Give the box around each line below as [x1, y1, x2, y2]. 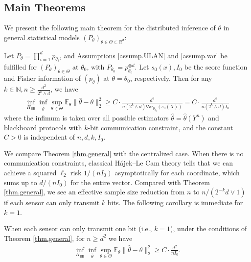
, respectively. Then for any [130, 73, 212, 83]
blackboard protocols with [4, 122, 82, 132]
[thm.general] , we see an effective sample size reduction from [4, 187, 185, 197]
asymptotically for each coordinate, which [114, 167, 240, 178]
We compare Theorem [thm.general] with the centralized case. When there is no [4, 148, 244, 158]
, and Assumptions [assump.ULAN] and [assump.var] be [59, 50, 228, 60]
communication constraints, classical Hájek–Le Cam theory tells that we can [4, 158, 233, 168]
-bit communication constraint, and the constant [88, 122, 233, 132]
